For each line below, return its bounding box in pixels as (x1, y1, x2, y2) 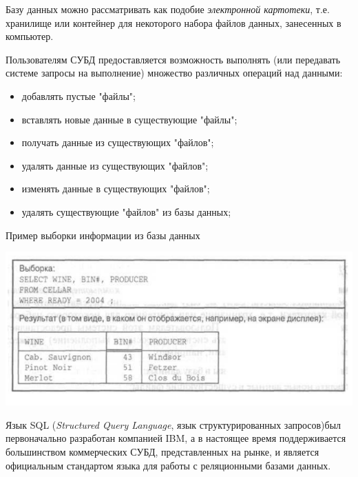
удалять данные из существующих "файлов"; (21, 158, 209, 172)
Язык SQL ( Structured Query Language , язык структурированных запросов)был (6, 417, 341, 432)
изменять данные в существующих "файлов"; (21, 181, 210, 196)
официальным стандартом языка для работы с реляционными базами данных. (6, 458, 331, 472)
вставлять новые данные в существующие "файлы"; (21, 112, 238, 126)
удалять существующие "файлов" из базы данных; (21, 204, 231, 219)
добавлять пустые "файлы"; (21, 88, 136, 103)
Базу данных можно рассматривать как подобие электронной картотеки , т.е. (6, 2, 330, 16)
